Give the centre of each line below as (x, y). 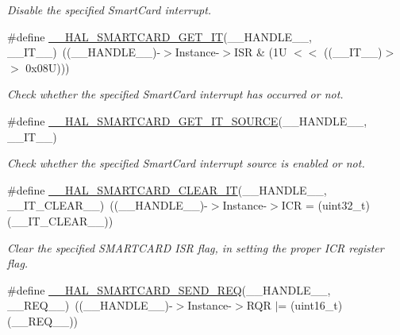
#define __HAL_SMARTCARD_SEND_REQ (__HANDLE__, (169, 289)
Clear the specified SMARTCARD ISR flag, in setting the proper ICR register (196, 247)
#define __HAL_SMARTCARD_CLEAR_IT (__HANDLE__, (167, 189)
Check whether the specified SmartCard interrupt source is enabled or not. (186, 163)
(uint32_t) (344, 205)
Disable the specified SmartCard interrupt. (110, 10)
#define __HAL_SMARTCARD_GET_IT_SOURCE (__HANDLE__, (187, 120)
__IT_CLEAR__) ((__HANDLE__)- (108, 205)
